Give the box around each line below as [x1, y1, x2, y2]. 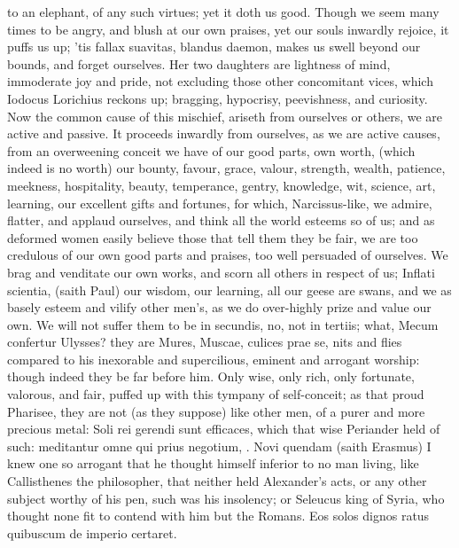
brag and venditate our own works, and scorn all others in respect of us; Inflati [7, 262, 435, 281]
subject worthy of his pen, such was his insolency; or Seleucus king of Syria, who [7, 489, 445, 507]
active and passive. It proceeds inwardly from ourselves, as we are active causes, [7, 124, 440, 143]
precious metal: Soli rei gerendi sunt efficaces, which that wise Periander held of [7, 419, 440, 438]
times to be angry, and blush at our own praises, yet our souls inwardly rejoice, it [7, 20, 449, 38]
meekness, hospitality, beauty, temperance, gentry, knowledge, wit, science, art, [7, 176, 436, 194]
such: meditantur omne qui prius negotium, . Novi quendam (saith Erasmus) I [7, 436, 432, 455]
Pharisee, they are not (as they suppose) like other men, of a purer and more [7, 402, 425, 420]
